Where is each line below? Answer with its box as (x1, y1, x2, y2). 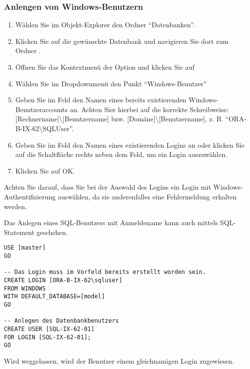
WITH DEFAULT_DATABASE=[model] (4, 293, 105, 300)
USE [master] (4, 244, 46, 252)
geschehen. (36, 227, 68, 237)
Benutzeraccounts (15, 104, 68, 114)
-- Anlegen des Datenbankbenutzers (4, 317, 119, 325)
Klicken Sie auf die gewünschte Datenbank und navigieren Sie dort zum (15, 36, 229, 46)
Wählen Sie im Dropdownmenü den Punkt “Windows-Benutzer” (15, 78, 207, 88)
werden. (4, 201, 27, 211)
